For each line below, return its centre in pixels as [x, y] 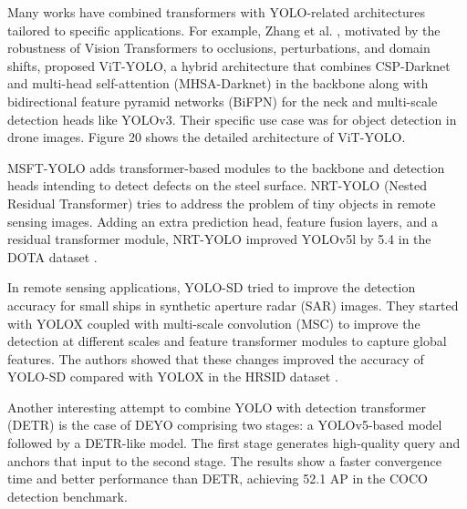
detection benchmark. [67, 496]
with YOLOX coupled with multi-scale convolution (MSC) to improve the [214, 323]
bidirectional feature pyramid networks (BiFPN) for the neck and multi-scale [223, 101]
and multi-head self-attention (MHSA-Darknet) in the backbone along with [218, 83]
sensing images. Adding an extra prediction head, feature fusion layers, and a [223, 221]
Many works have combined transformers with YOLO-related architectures [217, 12]
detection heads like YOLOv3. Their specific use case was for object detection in [232, 119]
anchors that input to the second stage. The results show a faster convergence [224, 460]
